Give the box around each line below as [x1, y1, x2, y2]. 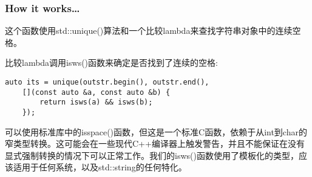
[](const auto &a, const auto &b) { [22, 88, 171, 97]
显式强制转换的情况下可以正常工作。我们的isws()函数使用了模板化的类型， [5, 149, 299, 161]
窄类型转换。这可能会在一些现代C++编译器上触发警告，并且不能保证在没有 [5, 137, 305, 150]
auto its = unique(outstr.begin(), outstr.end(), [5, 78, 209, 86]
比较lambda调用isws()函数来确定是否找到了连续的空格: [5, 56, 218, 69]
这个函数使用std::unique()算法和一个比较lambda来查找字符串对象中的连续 [5, 24, 293, 37]
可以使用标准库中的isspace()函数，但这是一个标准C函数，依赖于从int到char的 [5, 125, 307, 138]
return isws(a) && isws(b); [39, 98, 153, 107]
